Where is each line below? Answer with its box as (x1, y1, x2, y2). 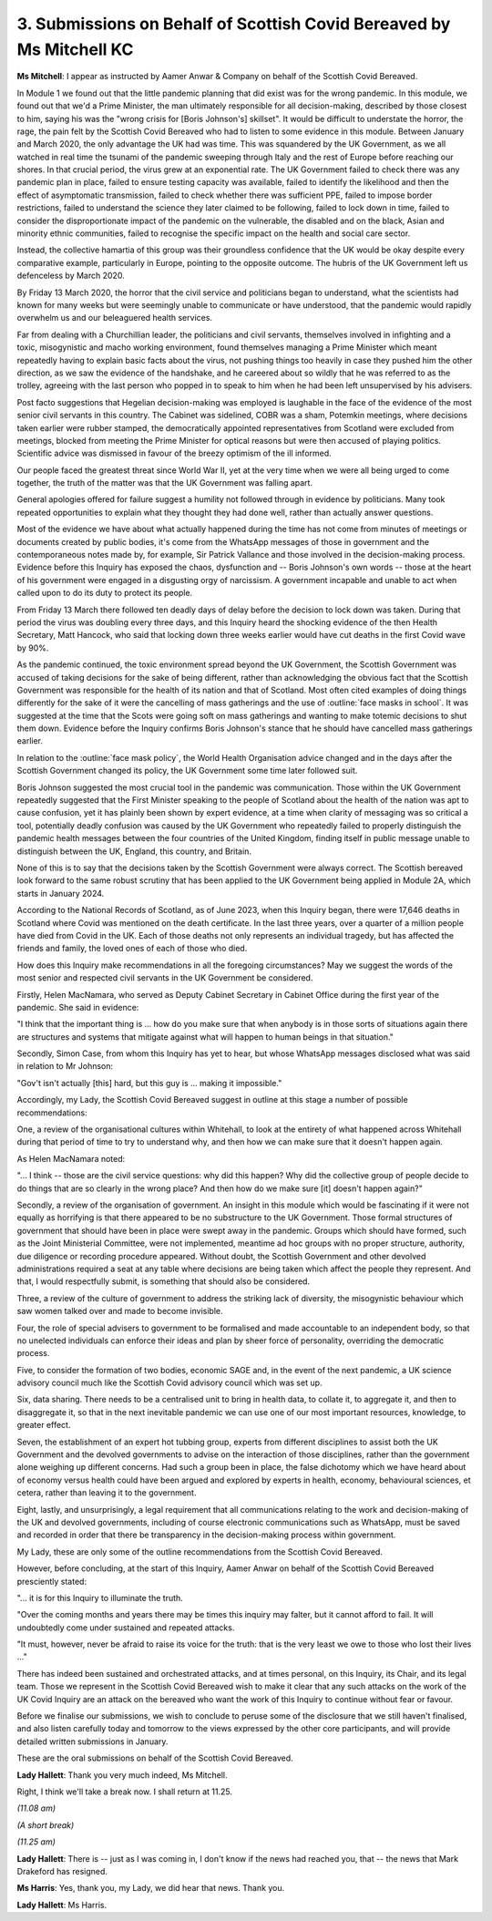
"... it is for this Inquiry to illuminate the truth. (16, 1592, 184, 1603)
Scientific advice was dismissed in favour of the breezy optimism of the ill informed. (16, 447, 332, 459)
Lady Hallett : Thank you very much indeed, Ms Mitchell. (16, 1769, 228, 1781)
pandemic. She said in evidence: (16, 1002, 139, 1012)
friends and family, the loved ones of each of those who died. (16, 943, 248, 954)
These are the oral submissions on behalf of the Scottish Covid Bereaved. (16, 1752, 293, 1763)
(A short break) (16, 1819, 75, 1831)
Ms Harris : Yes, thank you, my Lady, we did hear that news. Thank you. (16, 1883, 285, 1894)
